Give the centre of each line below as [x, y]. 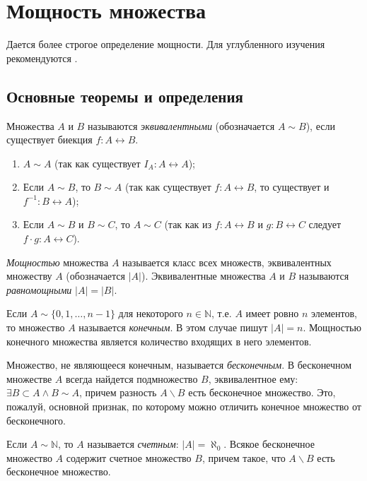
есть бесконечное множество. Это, [262, 392]
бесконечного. [36, 420]
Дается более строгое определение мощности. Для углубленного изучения [166, 44]
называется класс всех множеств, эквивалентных [227, 262]
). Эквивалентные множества [203, 276]
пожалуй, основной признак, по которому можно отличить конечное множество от [184, 406]
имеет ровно [272, 313]
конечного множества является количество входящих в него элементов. [159, 341]
